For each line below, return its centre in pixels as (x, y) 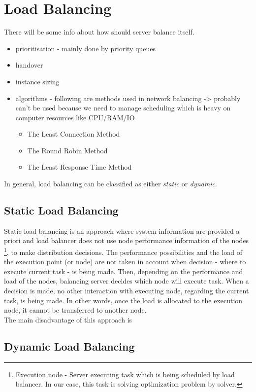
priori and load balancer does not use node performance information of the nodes (127, 240)
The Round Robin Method (67, 150)
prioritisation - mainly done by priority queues (86, 48)
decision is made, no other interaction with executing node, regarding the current (127, 291)
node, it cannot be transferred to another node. (75, 310)
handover (29, 65)
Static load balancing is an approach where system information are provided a (122, 231)
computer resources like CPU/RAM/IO (75, 117)
